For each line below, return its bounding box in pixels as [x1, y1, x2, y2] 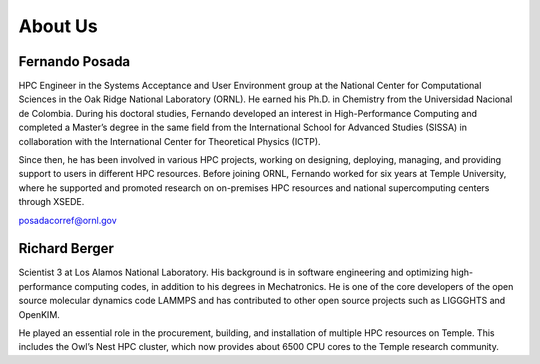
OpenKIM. [18, 308, 60, 320]
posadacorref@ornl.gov [18, 214, 117, 226]
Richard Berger [18, 240, 115, 257]
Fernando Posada [18, 53, 131, 70]
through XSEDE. [18, 196, 85, 208]
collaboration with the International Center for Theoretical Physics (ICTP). [18, 135, 321, 147]
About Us [18, 15, 99, 37]
